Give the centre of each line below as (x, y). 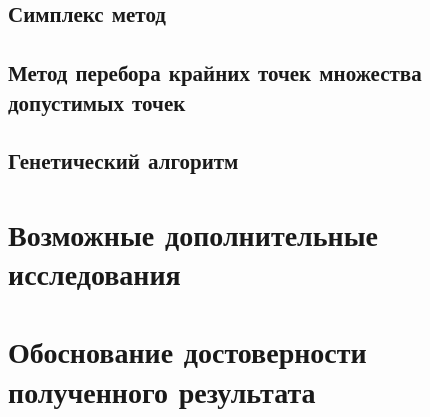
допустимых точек (97, 101)
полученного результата (162, 390)
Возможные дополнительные (193, 233)
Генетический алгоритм (123, 160)
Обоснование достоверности (187, 351)
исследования (94, 273)
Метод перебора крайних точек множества (215, 72)
